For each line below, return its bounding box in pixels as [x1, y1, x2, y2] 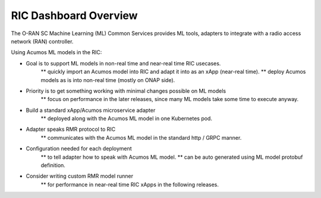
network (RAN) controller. [11, 37, 74, 45]
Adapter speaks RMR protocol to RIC [26, 125, 116, 133]
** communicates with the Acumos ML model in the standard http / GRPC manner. [40, 134, 242, 141]
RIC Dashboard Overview [11, 9, 138, 22]
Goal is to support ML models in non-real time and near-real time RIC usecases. [26, 59, 221, 67]
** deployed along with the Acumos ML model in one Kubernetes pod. [40, 115, 212, 122]
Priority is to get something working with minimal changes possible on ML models [26, 87, 226, 95]
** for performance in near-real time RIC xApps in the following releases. [40, 181, 219, 188]
